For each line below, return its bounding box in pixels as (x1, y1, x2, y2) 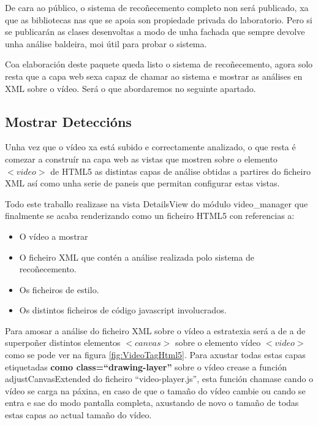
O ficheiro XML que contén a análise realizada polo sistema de (19, 250, 254, 263)
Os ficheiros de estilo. (19, 283, 99, 296)
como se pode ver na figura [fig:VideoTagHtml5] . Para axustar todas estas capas (5, 348, 306, 361)
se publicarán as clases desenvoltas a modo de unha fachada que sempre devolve (5, 25, 305, 38)
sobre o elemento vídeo (175, 336, 261, 349)
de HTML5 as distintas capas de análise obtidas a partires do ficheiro (50, 164, 311, 177)
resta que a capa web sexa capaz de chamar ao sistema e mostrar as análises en (5, 69, 303, 82)
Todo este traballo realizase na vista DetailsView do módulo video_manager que (5, 197, 308, 210)
